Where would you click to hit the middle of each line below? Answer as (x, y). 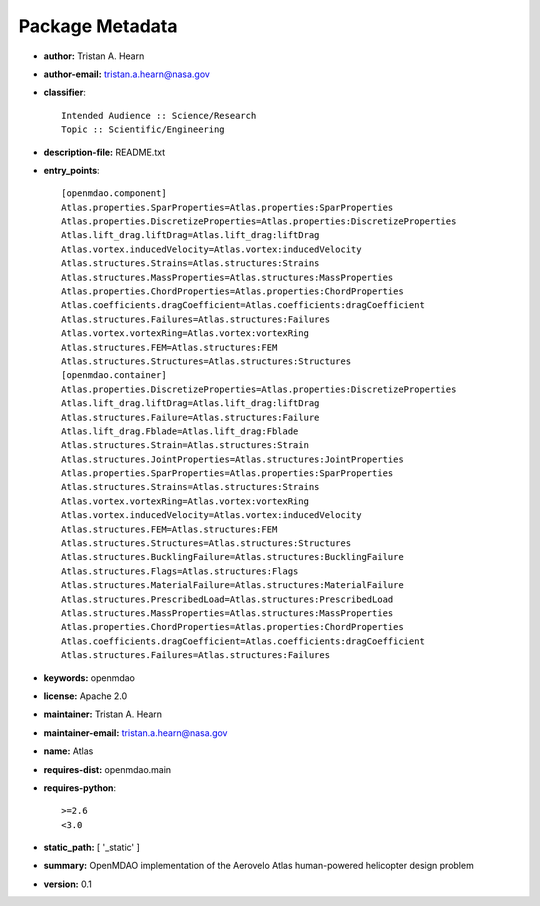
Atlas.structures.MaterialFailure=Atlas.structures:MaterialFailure (232, 585)
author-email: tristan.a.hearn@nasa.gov (126, 74)
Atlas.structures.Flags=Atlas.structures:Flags (180, 571)
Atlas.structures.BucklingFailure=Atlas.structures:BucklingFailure (232, 557)
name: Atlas (68, 751)
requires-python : (80, 787)
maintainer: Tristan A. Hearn (103, 714)
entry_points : (71, 170)
